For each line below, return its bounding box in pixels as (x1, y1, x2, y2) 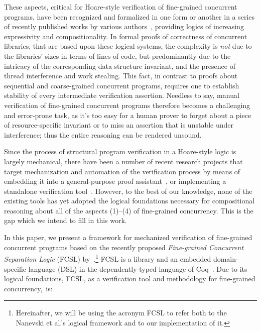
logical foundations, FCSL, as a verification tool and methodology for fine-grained (4, 273, 255, 284)
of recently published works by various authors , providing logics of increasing (4, 21, 244, 32)
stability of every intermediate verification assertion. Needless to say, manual (4, 90, 239, 100)
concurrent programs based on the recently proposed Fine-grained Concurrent (4, 242, 244, 252)
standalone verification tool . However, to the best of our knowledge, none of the (4, 185, 252, 196)
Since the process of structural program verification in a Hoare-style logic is (4, 146, 236, 157)
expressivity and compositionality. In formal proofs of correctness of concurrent (4, 31, 247, 41)
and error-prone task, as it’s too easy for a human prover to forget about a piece (4, 109, 251, 120)
